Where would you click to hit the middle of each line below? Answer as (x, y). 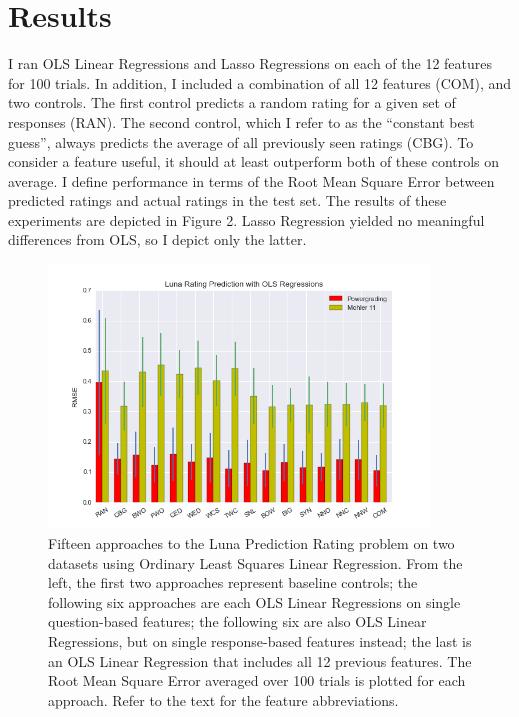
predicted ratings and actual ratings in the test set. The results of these (227, 200)
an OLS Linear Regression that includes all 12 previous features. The (260, 660)
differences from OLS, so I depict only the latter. (157, 239)
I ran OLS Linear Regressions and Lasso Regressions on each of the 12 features (250, 63)
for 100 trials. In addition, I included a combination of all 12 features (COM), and (260, 82)
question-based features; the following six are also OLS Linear (237, 621)
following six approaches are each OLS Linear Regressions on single (254, 601)
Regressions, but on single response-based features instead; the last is (260, 641)
